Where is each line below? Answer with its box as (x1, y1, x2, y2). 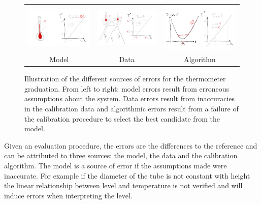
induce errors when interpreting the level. (4, 190, 133, 200)
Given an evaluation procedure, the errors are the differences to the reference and (4, 140, 257, 151)
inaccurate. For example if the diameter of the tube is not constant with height (4, 170, 250, 181)
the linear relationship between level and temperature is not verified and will (4, 180, 243, 191)
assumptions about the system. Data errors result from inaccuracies (24, 93, 235, 104)
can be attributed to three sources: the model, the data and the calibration (4, 150, 238, 161)
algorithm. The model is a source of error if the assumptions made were (4, 160, 227, 170)
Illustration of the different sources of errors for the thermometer (24, 73, 226, 84)
